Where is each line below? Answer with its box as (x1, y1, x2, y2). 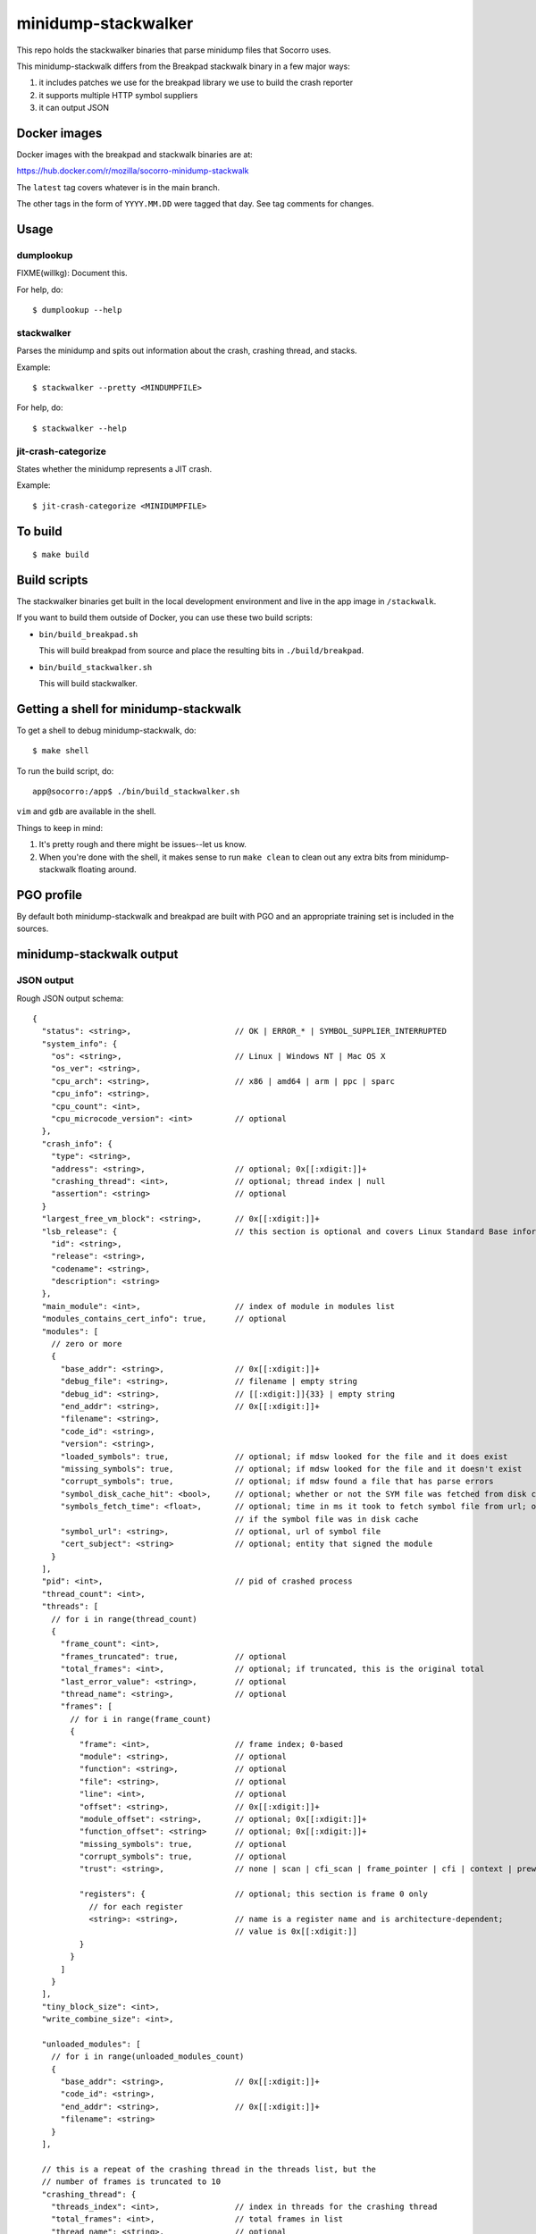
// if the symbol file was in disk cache (234, 1514, 419, 1524)
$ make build (32, 550, 89, 560)
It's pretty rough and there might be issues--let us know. (38, 839, 247, 850)
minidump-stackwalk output (16, 947, 179, 962)
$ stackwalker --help (32, 423, 127, 433)
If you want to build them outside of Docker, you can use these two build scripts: (16, 612, 313, 623)
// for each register (88, 1902, 183, 1911)
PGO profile (16, 887, 83, 903)
